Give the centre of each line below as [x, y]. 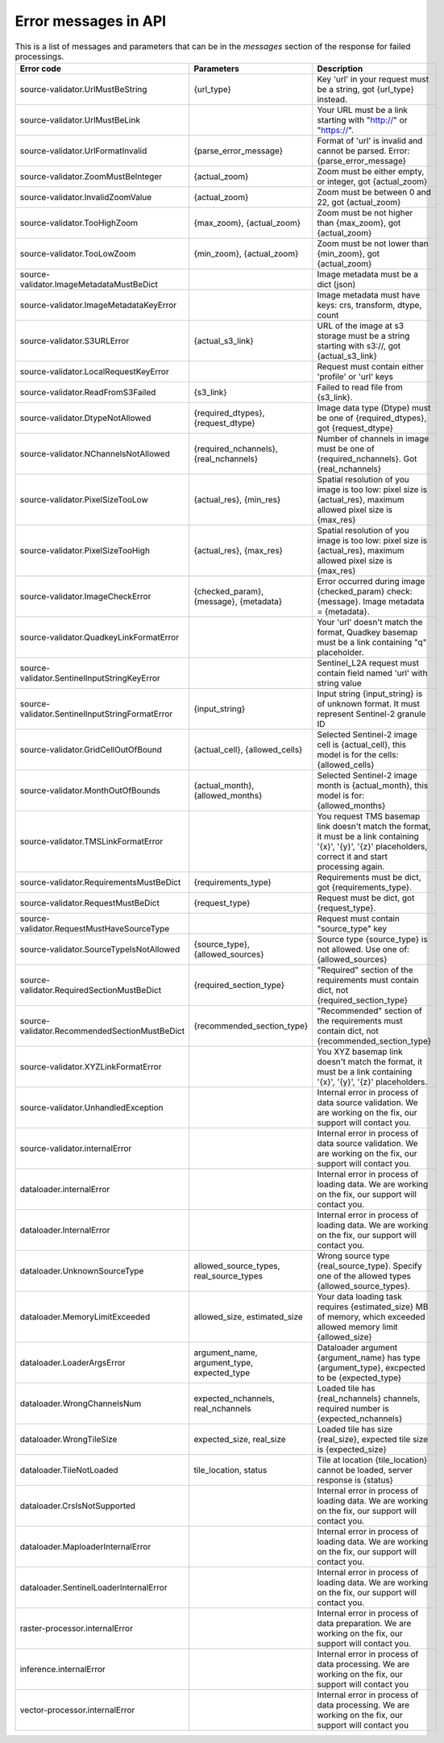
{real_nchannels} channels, [369, 1398]
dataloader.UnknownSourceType [82, 1270]
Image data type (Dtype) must [374, 407]
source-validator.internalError [76, 1148]
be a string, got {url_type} [366, 89]
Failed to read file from [360, 387]
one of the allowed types [364, 1276]
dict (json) [336, 284]
